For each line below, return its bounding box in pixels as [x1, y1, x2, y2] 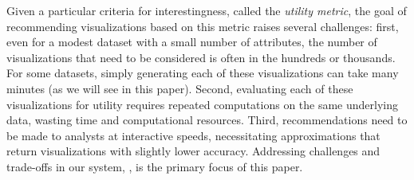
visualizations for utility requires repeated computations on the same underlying [6, 96, 399, 112]
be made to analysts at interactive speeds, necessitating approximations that [6, 127, 380, 143]
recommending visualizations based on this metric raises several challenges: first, [6, 18, 399, 34]
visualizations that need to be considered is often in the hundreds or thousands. [6, 49, 396, 65]
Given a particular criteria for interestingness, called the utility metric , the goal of [6, 2, 407, 18]
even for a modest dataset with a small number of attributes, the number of [6, 33, 377, 50]
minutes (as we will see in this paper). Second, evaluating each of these [6, 80, 353, 96]
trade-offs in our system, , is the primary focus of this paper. [6, 158, 303, 174]
